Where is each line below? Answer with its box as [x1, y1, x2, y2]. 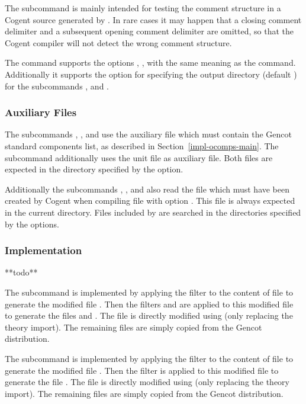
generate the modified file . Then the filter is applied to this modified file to [5, 364, 279, 376]
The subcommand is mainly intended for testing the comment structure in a [5, 2, 281, 14]
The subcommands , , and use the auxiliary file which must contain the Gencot [5, 128, 292, 140]
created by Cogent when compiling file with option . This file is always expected [5, 194, 295, 207]
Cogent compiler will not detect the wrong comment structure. [5, 36, 232, 49]
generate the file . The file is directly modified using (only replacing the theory [5, 376, 289, 388]
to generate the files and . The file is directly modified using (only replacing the [5, 309, 293, 322]
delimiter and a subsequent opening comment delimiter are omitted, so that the [5, 25, 294, 37]
